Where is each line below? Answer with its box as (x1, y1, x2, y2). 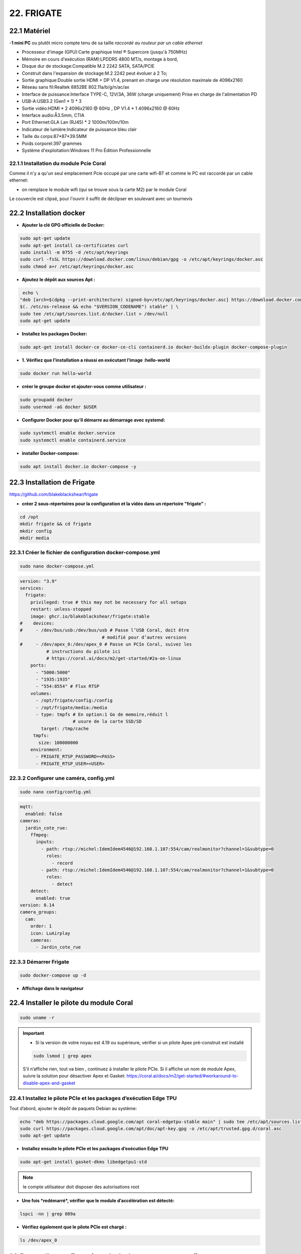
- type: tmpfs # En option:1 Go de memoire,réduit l (36, 712, 168, 717)
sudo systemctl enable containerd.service (20, 437, 126, 443)
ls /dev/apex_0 (20, 1237, 57, 1243)
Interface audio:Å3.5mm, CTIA (22, 112, 85, 118)
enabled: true (36, 895, 70, 901)
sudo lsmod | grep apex (33, 1053, 92, 1058)
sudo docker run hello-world (20, 371, 92, 376)
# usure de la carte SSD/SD (73, 719, 142, 724)
